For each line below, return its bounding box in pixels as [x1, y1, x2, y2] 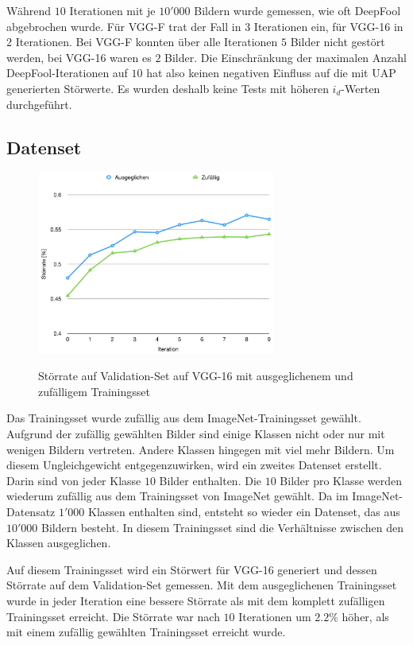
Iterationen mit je [69, 2, 156, 18]
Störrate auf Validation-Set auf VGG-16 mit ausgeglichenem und [38, 367, 353, 384]
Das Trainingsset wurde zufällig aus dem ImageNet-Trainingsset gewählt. [6, 410, 361, 426]
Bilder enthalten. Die [159, 472, 261, 488]
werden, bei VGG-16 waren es [6, 49, 152, 65]
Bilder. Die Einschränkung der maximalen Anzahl [164, 49, 407, 65]
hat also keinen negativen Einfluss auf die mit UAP [146, 64, 396, 81]
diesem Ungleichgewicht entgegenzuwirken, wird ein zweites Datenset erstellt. [6, 457, 382, 473]
